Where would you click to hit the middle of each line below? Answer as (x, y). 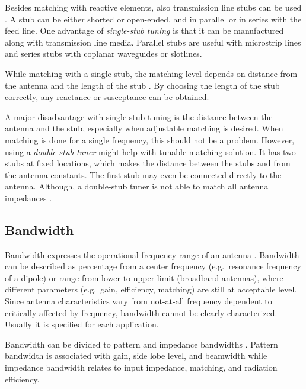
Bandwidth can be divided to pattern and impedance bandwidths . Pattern (141, 344)
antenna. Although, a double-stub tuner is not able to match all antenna (137, 186)
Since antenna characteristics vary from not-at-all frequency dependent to (138, 301)
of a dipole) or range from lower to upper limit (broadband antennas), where (144, 277)
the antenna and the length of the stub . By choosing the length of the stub (142, 85)
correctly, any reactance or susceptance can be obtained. (107, 97)
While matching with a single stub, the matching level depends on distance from (151, 73)
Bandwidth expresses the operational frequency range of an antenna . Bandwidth (152, 254)
